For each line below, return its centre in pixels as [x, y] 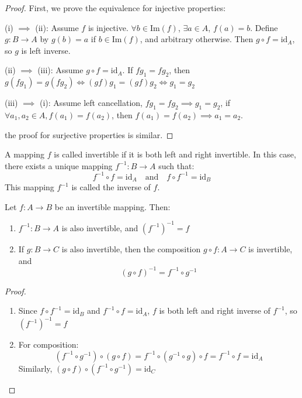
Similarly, [35, 368]
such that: [176, 165]
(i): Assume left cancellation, [91, 103]
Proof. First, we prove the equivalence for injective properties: [115, 8]
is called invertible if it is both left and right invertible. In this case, [175, 154]
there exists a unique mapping [59, 165]
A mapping [25, 154]
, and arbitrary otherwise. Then [197, 39]
